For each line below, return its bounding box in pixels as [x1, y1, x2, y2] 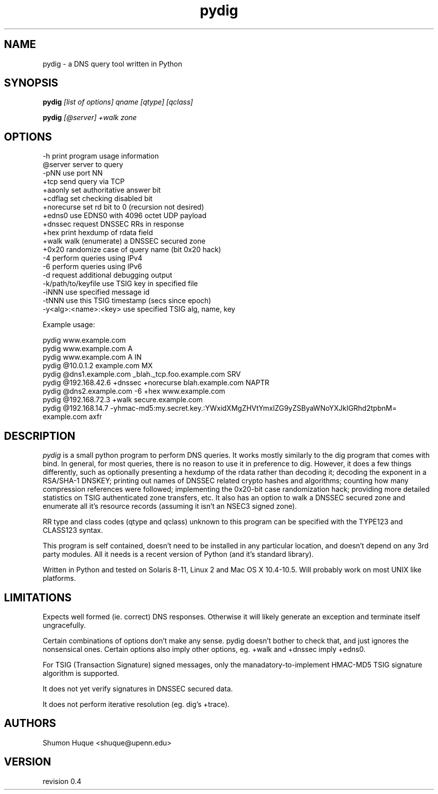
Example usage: [42, 320, 95, 329]
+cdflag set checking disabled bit [42, 194, 152, 203]
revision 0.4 [42, 776, 81, 785]
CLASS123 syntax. [42, 526, 103, 535]
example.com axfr [42, 412, 102, 421]
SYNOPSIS [4, 77, 58, 90]
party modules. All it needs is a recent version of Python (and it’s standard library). [42, 550, 314, 559]
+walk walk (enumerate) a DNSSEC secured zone [42, 237, 205, 246]
